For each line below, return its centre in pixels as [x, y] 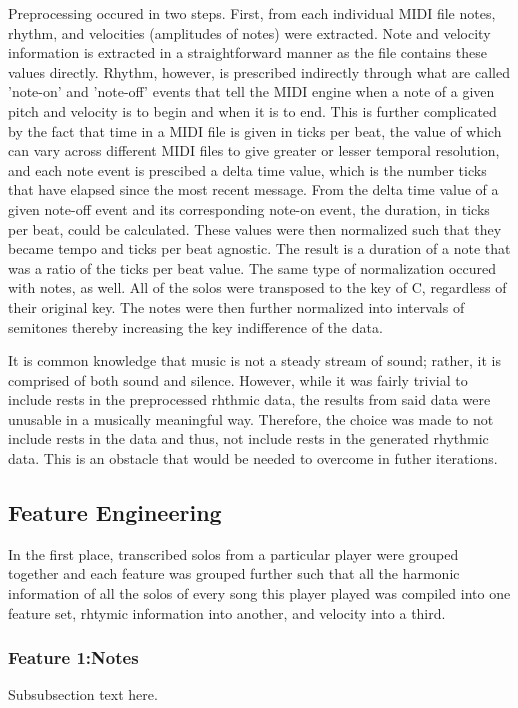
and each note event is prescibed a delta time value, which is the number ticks [247, 169]
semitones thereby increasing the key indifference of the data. [195, 326]
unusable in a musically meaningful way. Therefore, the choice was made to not [251, 418]
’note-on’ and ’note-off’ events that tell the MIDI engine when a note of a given [251, 91]
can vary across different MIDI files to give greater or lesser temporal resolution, [254, 150]
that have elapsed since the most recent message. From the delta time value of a [253, 189]
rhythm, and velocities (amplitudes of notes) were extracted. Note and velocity [249, 32]
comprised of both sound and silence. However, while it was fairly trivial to [238, 379]
